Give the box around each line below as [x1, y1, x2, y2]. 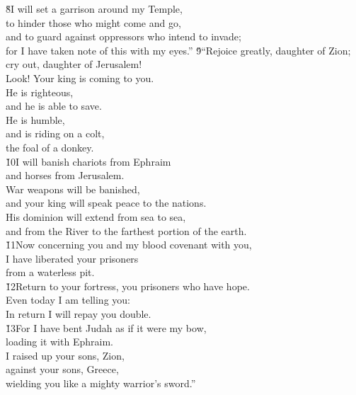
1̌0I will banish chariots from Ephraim [6, 154, 171, 168]
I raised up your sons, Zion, [6, 348, 125, 362]
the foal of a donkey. [6, 139, 94, 154]
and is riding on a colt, [6, 126, 105, 141]
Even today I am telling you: [6, 292, 130, 307]
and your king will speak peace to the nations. [6, 195, 207, 210]
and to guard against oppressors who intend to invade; [6, 29, 241, 44]
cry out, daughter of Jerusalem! [6, 57, 142, 71]
